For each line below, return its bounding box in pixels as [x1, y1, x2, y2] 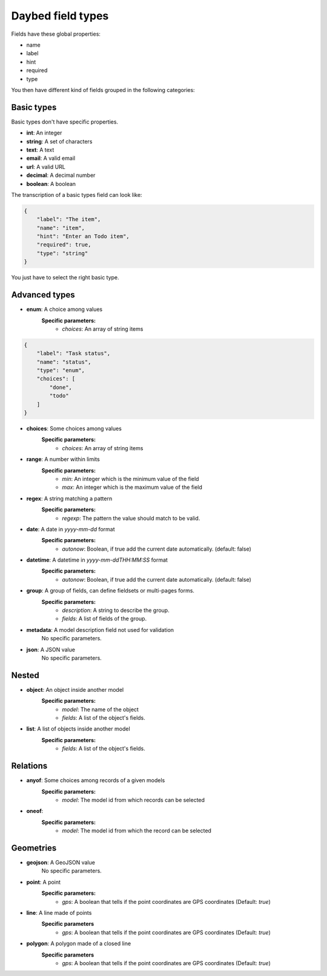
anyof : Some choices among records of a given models [26, 777, 165, 784]
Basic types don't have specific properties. [11, 118, 118, 125]
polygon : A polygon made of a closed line [26, 940, 131, 948]
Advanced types [11, 290, 75, 300]
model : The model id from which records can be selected [62, 796, 205, 803]
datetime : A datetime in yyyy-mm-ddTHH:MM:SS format [26, 556, 168, 563]
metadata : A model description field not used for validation [26, 626, 174, 633]
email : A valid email [26, 154, 76, 162]
